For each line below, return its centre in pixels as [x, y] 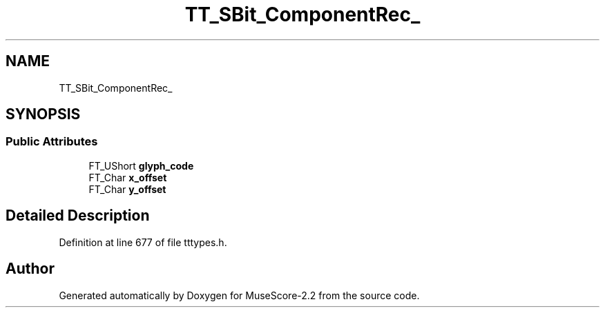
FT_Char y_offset [127, 189]
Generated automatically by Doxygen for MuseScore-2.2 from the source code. [239, 295]
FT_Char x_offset [128, 177]
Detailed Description [78, 216]
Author [30, 269]
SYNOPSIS [43, 114]
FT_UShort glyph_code [141, 165]
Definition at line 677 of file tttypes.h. [143, 242]
